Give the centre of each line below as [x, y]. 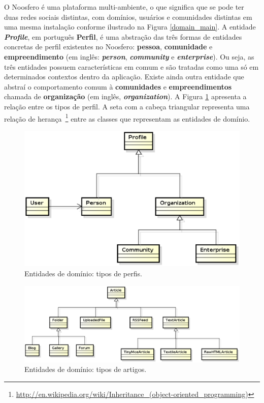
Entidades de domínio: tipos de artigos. [86, 369]
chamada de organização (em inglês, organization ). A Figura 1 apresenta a [125, 96]
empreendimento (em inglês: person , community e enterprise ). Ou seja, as [129, 56]
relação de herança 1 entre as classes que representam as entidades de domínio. [127, 118]
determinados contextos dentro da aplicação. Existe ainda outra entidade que [124, 77]
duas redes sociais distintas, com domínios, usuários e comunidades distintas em [128, 17]
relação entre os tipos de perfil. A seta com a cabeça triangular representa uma [127, 106]
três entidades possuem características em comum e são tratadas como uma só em [131, 66]
